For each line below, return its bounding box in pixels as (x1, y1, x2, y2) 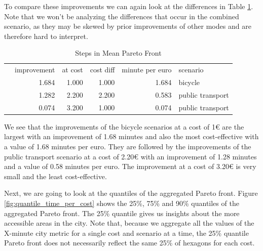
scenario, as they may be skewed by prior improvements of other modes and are (4, 21, 251, 31)
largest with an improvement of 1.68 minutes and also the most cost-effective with (4, 131, 259, 142)
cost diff (90, 64, 115, 75)
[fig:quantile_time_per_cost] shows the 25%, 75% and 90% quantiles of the (4, 198, 239, 208)
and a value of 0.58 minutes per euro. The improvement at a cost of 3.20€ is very (4, 161, 256, 172)
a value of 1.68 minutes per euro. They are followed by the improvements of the (4, 141, 251, 152)
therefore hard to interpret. (4, 30, 88, 41)
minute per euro (122, 64, 172, 75)
